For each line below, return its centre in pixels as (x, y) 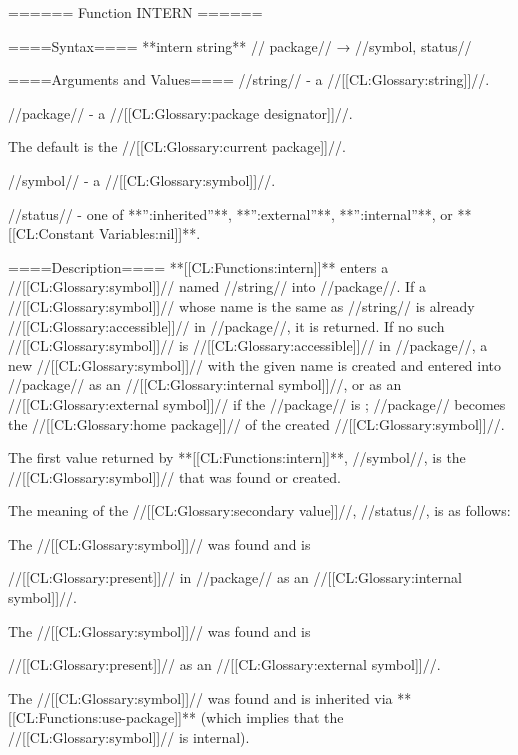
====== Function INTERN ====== (135, 12)
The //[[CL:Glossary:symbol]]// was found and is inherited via (200, 697)
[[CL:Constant (51, 233)
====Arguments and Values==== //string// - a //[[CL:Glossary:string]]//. (249, 79)
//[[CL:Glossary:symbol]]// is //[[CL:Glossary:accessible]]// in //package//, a (248, 345)
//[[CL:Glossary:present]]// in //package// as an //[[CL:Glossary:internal (235, 577)
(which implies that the (272, 717)
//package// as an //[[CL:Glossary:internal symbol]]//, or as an (205, 384)
